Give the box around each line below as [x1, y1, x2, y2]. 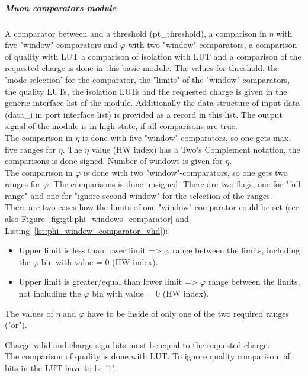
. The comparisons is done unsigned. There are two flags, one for [49, 178, 283, 190]
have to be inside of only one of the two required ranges [87, 307, 290, 319]
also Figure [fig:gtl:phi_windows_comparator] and [5, 213, 189, 225]
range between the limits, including [172, 244, 300, 256]
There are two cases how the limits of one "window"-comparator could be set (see [5, 201, 300, 213]
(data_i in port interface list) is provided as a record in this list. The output [5, 108, 283, 120]
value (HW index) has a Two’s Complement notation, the [91, 143, 300, 155]
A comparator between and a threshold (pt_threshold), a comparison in [5, 27, 267, 39]
